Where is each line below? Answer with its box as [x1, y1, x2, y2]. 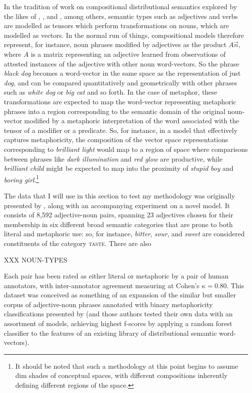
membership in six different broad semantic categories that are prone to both [4, 219, 233, 229]
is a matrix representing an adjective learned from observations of [31, 49, 226, 59]
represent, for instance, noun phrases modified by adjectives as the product [4, 39, 227, 49]
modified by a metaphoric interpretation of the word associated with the [24, 115, 239, 126]
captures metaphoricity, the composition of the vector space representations [4, 134, 228, 145]
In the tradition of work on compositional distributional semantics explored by [4, 1, 237, 11]
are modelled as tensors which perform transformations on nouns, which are [4, 20, 229, 31]
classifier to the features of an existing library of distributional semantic [4, 327, 217, 338]
